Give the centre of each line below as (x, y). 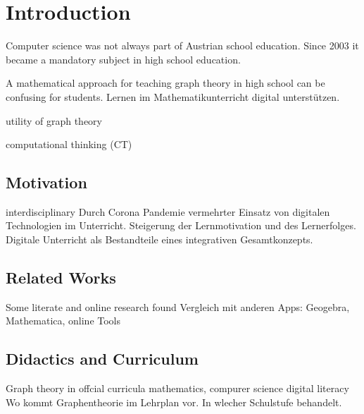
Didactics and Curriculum (102, 359)
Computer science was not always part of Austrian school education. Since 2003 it (182, 45)
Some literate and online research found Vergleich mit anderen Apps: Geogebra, (178, 306)
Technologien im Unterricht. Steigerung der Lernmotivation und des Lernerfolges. (181, 225)
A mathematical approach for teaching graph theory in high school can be (165, 83)
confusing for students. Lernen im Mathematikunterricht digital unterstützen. (173, 96)
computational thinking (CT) (69, 144)
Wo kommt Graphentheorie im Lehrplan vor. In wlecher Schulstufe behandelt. (174, 402)
